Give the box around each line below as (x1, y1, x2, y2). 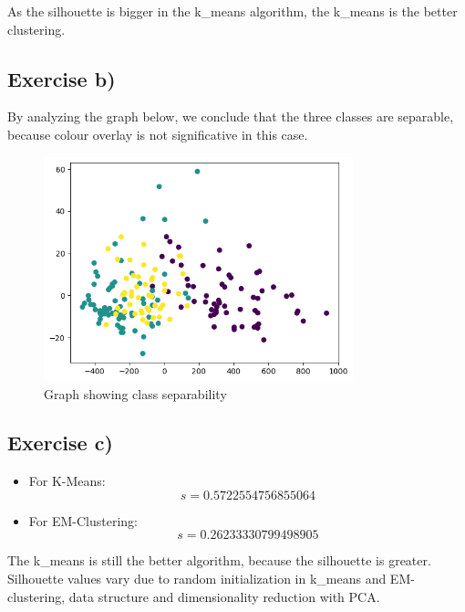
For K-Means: (28, 471, 106, 491)
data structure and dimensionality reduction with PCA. (68, 586, 380, 606)
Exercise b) (7, 64, 116, 92)
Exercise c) (7, 428, 113, 457)
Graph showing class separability (44, 384, 227, 403)
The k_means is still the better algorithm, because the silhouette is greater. (7, 551, 431, 570)
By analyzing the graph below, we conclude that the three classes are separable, (7, 107, 454, 126)
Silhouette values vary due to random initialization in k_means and (7, 569, 387, 588)
